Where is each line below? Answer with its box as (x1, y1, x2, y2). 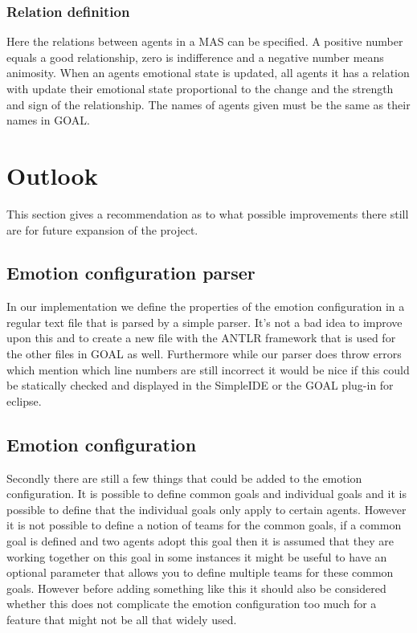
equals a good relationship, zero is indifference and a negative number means (6, 48, 384, 65)
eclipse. (6, 392, 42, 409)
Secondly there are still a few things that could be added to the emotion (6, 469, 362, 486)
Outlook (6, 158, 98, 191)
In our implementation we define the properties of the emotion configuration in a (6, 298, 405, 315)
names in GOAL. (6, 112, 90, 129)
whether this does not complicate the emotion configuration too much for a (6, 595, 377, 612)
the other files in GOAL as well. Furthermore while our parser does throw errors (6, 345, 402, 362)
